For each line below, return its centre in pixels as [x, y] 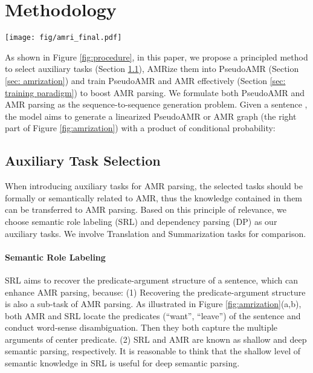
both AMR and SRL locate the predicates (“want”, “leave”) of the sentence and [153, 315]
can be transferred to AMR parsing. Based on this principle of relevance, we [146, 209]
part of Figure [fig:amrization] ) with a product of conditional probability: [140, 128]
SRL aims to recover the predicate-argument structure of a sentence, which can [151, 280]
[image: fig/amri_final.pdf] [63, 38]
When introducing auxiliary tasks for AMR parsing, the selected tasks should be [154, 186]
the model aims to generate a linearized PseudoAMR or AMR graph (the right [151, 116]
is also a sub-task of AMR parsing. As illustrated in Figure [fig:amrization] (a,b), [153, 304]
